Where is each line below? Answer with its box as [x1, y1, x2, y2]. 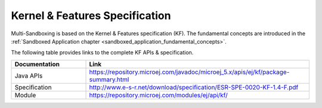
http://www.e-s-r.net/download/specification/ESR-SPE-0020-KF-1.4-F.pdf [89, 83, 299, 91]
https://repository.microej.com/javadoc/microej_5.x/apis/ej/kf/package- [89, 67, 290, 76]
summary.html [89, 75, 129, 84]
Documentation [14, 60, 60, 68]
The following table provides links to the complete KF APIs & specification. [11, 49, 194, 56]
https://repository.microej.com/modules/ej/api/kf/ [89, 91, 228, 99]
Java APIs [14, 72, 43, 80]
